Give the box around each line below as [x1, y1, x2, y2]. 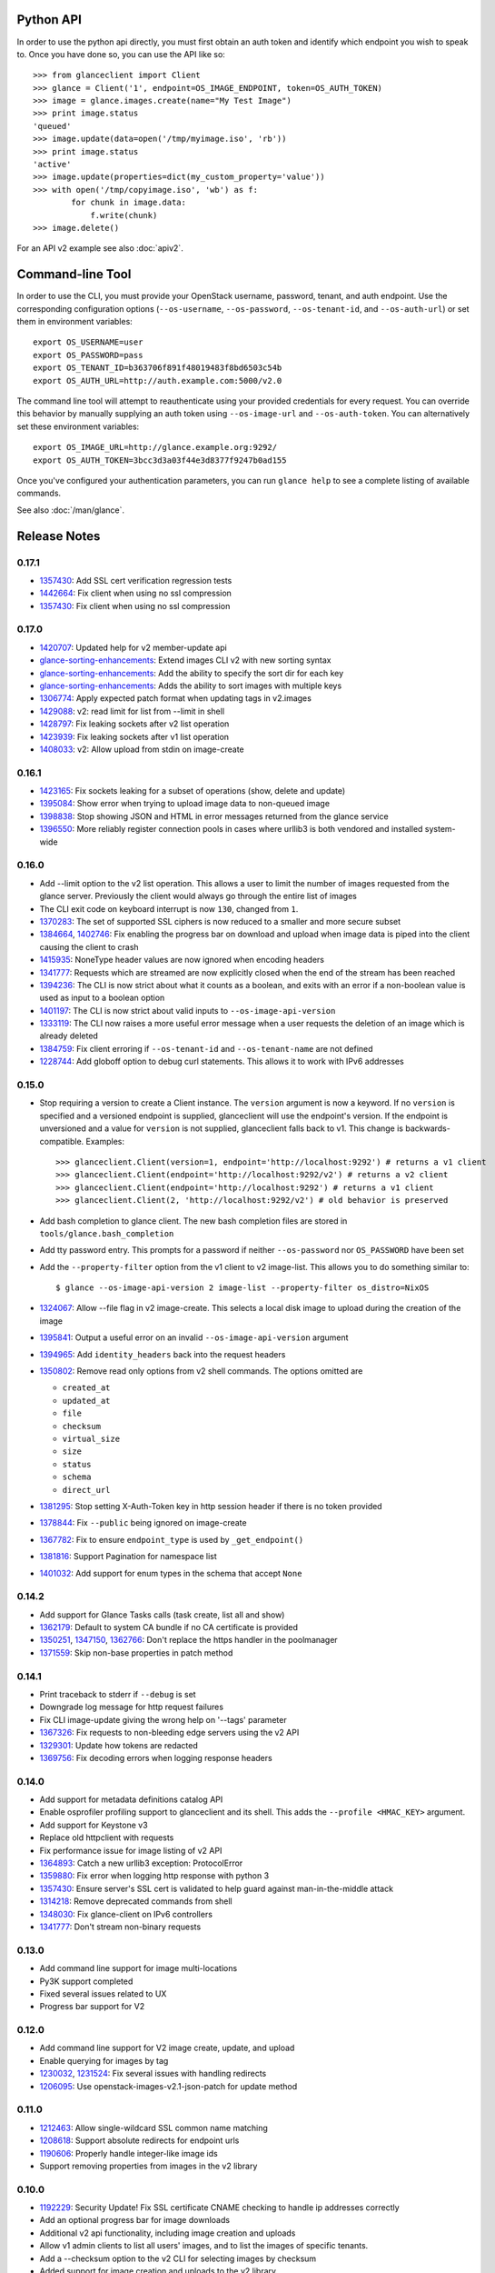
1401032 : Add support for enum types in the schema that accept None [39, 1567, 302, 1578]
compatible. [39, 1136, 84, 1147]
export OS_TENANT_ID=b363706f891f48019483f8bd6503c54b [33, 363, 282, 373]
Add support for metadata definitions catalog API [39, 1794, 223, 1805]
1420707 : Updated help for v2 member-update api [39, 642, 227, 653]
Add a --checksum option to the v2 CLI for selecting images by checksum [39, 2253, 317, 2264]
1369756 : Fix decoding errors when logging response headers [39, 1752, 272, 1763]
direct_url [62, 1485, 111, 1495]
